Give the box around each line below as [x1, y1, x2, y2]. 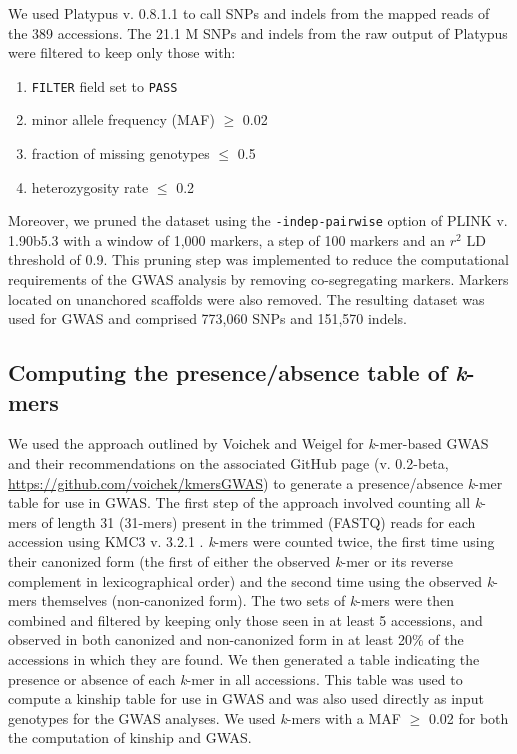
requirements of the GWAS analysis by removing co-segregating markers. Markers [8, 269, 509, 290]
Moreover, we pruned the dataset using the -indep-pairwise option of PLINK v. [8, 210, 508, 231]
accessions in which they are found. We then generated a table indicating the [8, 648, 480, 669]
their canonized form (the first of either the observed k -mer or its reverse [8, 551, 453, 571]
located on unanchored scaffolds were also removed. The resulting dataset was [8, 288, 485, 309]
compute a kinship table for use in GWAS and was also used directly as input [8, 688, 484, 709]
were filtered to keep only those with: [8, 42, 236, 63]
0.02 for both [428, 707, 509, 728]
